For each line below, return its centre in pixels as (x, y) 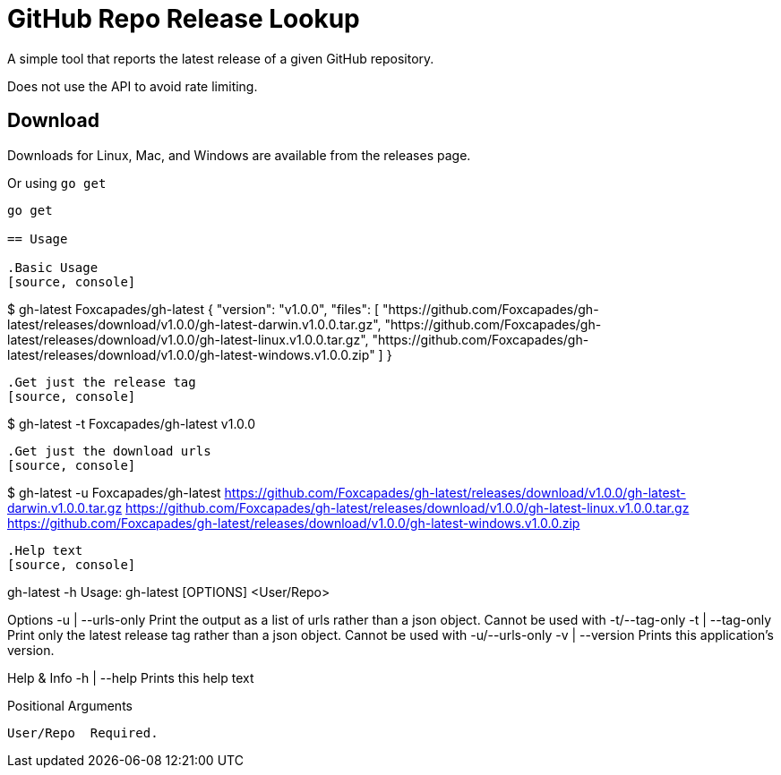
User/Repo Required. (83, 732)
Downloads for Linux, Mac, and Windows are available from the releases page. (239, 155)
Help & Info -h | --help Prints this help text (131, 677)
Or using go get (57, 183)
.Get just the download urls (109, 451)
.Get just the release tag (102, 382)
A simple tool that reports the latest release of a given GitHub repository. (221, 58)
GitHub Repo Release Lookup (184, 19)
